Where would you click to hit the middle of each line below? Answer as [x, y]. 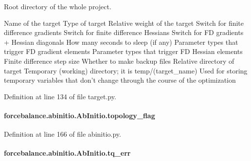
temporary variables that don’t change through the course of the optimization [120, 80]
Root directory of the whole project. [58, 6]
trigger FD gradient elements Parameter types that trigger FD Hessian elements [123, 51]
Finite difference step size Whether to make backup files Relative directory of [119, 61]
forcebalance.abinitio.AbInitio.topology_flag [80, 115]
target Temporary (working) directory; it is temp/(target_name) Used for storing [126, 70]
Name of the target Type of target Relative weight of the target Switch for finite [124, 23]
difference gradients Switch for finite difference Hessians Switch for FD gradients [124, 32]
